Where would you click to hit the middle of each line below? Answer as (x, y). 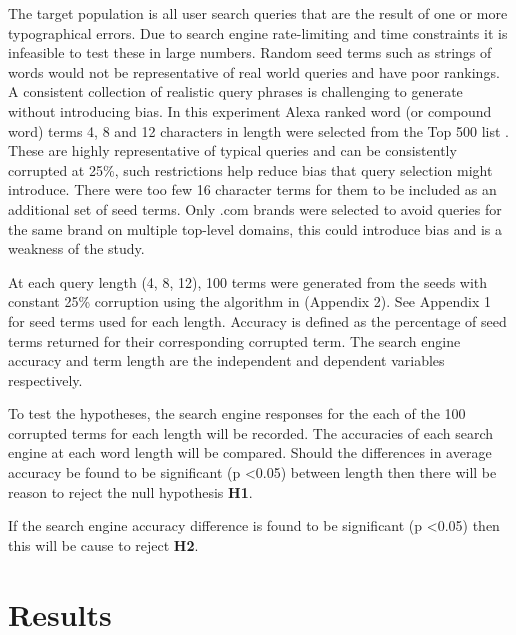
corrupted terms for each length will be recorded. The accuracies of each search (251, 432)
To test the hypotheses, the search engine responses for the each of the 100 (237, 413)
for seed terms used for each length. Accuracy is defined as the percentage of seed (257, 320)
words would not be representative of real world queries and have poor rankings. (254, 71)
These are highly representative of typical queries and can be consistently (232, 150)
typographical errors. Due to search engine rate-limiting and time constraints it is (258, 32)
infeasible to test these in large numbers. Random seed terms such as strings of (250, 52)
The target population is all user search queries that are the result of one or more (258, 13)
